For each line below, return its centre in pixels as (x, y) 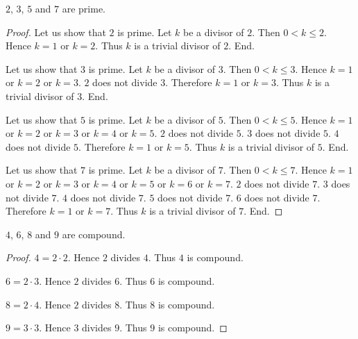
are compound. (94, 234)
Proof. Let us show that (56, 32)
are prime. (84, 8)
